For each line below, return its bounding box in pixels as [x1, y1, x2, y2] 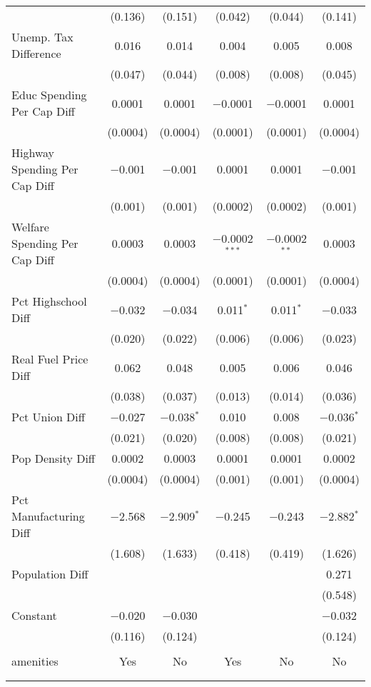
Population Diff [11, 566, 88, 582]
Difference [11, 45, 61, 61]
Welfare [11, 219, 49, 235]
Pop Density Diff [11, 450, 96, 466]
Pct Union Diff [11, 408, 86, 425]
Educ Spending [11, 86, 87, 103]
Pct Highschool [11, 293, 87, 309]
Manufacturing [11, 508, 85, 524]
